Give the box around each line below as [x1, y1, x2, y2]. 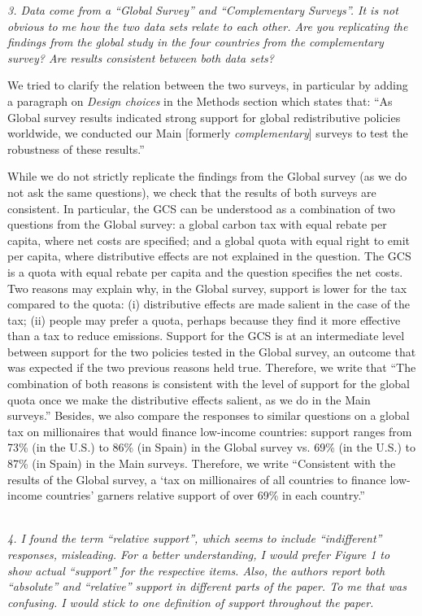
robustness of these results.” [7, 140, 145, 157]
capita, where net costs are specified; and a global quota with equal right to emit [7, 231, 410, 248]
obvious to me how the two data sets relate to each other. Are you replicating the [7, 17, 408, 34]
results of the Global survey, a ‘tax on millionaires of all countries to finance [7, 470, 386, 487]
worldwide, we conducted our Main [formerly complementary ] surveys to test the [7, 125, 408, 142]
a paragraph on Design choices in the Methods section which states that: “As [7, 92, 393, 109]
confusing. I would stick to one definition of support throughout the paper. [7, 593, 374, 610]
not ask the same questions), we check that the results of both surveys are [7, 183, 376, 200]
